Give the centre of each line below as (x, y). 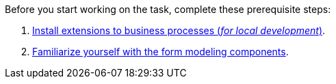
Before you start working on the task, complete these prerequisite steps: (168, 9)
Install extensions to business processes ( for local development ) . (179, 30)
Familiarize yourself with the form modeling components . (160, 52)
